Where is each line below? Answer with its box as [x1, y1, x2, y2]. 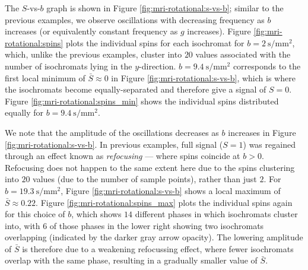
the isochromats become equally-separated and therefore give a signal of [5, 83, 266, 96]
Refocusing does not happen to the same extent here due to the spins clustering [5, 161, 295, 173]
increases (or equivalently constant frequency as [5, 25, 178, 37]
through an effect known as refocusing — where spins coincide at [5, 150, 240, 162]
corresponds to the [233, 59, 301, 72]
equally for [5, 106, 44, 119]
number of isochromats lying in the [5, 59, 132, 72]
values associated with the [195, 48, 291, 61]
